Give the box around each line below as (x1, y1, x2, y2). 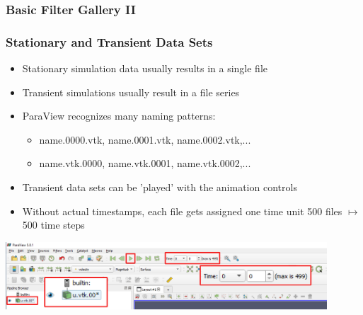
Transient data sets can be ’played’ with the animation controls (22, 180, 297, 195)
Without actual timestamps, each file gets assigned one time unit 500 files (22, 203, 342, 218)
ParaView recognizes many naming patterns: (22, 108, 216, 123)
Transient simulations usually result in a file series (22, 84, 240, 99)
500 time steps (22, 217, 85, 232)
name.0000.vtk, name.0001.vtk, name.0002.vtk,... (39, 132, 251, 147)
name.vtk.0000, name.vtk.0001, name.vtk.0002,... (39, 156, 251, 171)
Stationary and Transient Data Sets (6, 33, 213, 50)
